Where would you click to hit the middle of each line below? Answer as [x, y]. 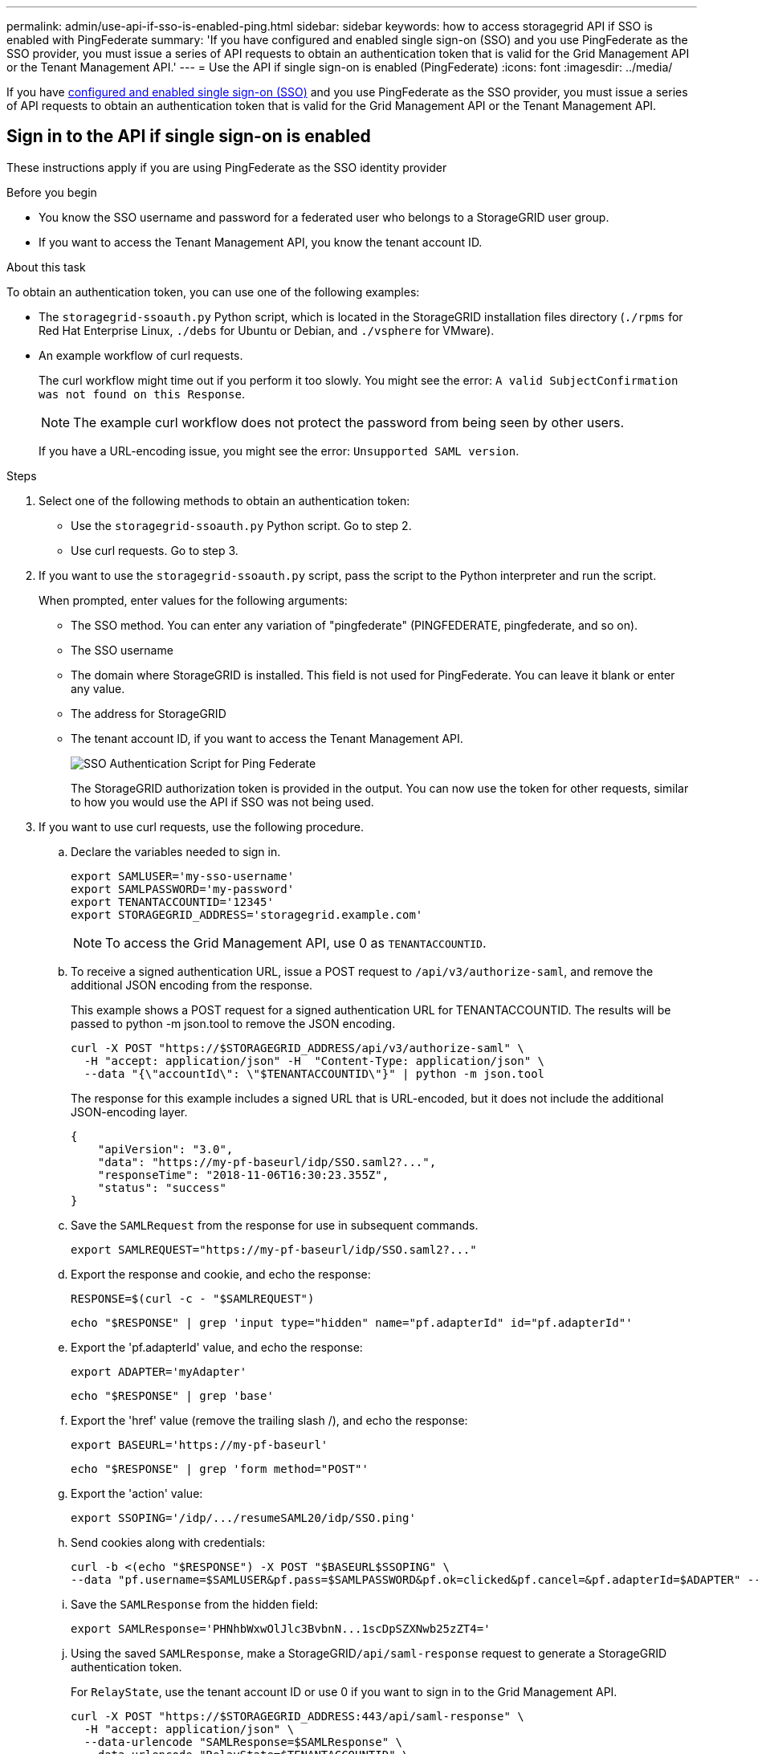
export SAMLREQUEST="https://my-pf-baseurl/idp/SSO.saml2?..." [274, 1249]
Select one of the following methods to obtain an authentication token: [224, 500]
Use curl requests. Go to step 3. [155, 550]
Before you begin [52, 192]
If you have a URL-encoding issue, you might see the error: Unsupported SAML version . [279, 451]
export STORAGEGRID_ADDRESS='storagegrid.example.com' [247, 914]
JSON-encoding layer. [129, 1112]
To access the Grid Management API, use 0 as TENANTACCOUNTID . [296, 942]
